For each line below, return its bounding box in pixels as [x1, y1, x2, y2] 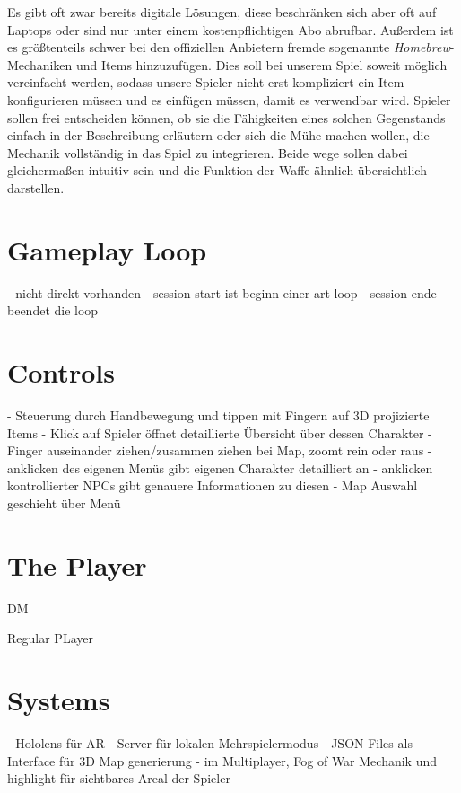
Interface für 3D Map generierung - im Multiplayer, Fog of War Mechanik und [7, 751, 438, 770]
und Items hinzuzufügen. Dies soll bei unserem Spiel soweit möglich [75, 55, 448, 74]
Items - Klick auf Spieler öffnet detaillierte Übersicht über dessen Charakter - [7, 423, 432, 442]
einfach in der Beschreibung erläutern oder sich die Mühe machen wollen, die [7, 126, 430, 145]
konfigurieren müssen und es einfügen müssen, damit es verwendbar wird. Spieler [7, 90, 451, 109]
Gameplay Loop [7, 231, 207, 268]
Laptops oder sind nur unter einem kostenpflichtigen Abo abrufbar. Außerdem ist [7, 20, 454, 39]
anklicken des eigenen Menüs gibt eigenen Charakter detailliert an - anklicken [7, 458, 433, 477]
